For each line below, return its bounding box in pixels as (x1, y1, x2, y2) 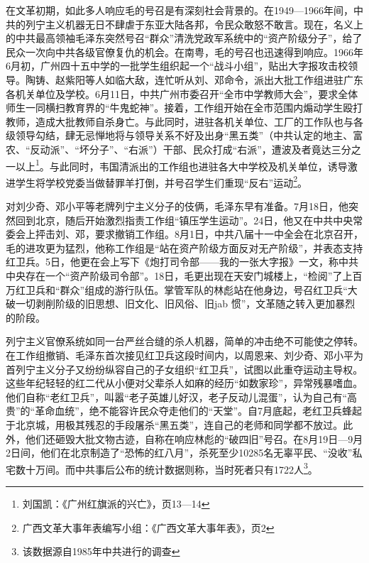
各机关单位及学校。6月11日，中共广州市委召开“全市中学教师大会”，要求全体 (6, 86, 358, 101)
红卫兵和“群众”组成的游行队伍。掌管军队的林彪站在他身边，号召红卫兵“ (15, 282, 348, 297)
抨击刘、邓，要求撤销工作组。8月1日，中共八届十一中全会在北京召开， (35, 226, 363, 241)
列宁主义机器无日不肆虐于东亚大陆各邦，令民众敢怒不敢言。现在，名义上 (25, 16, 363, 31)
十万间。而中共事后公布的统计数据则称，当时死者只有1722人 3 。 (25, 459, 318, 476)
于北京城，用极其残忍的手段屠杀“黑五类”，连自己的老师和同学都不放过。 (6, 417, 343, 432)
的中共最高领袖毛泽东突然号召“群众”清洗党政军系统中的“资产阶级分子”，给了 (6, 31, 363, 45)
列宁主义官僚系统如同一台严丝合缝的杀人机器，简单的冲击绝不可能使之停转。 (6, 334, 363, 349)
